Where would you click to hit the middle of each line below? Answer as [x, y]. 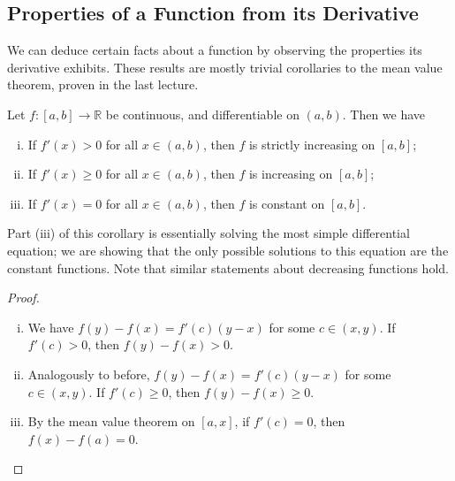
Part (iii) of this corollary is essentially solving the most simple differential [209, 233]
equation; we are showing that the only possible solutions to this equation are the [228, 250]
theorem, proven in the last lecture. [103, 84]
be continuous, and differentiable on [202, 114]
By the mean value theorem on [111, 421]
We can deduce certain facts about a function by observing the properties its [215, 50]
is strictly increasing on [312, 144]
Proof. [23, 298]
